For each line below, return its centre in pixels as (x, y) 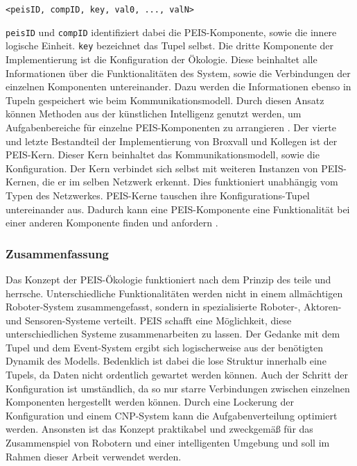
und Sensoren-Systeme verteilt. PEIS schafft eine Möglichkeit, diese (149, 320)
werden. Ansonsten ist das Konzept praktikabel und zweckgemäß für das (159, 429)
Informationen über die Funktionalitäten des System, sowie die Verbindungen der (178, 73)
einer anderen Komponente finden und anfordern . (112, 223)
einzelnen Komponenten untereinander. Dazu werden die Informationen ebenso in (178, 86)
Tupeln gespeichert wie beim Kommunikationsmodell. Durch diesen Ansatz (165, 100)
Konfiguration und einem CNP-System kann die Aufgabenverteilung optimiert (172, 415)
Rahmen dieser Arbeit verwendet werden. (94, 456)
